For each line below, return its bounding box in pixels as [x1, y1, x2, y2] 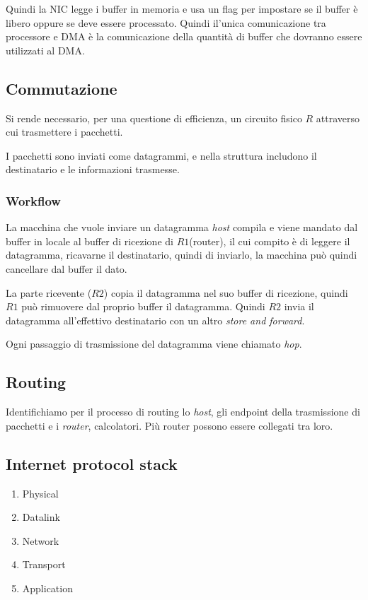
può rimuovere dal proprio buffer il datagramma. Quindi [21, 299, 265, 314]
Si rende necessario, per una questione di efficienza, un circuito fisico [6, 110, 302, 125]
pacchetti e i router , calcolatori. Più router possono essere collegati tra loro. [6, 418, 333, 433]
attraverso [316, 110, 360, 125]
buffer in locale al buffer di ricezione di [6, 233, 173, 248]
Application [22, 580, 73, 595]
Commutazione [6, 77, 117, 99]
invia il [284, 299, 314, 314]
